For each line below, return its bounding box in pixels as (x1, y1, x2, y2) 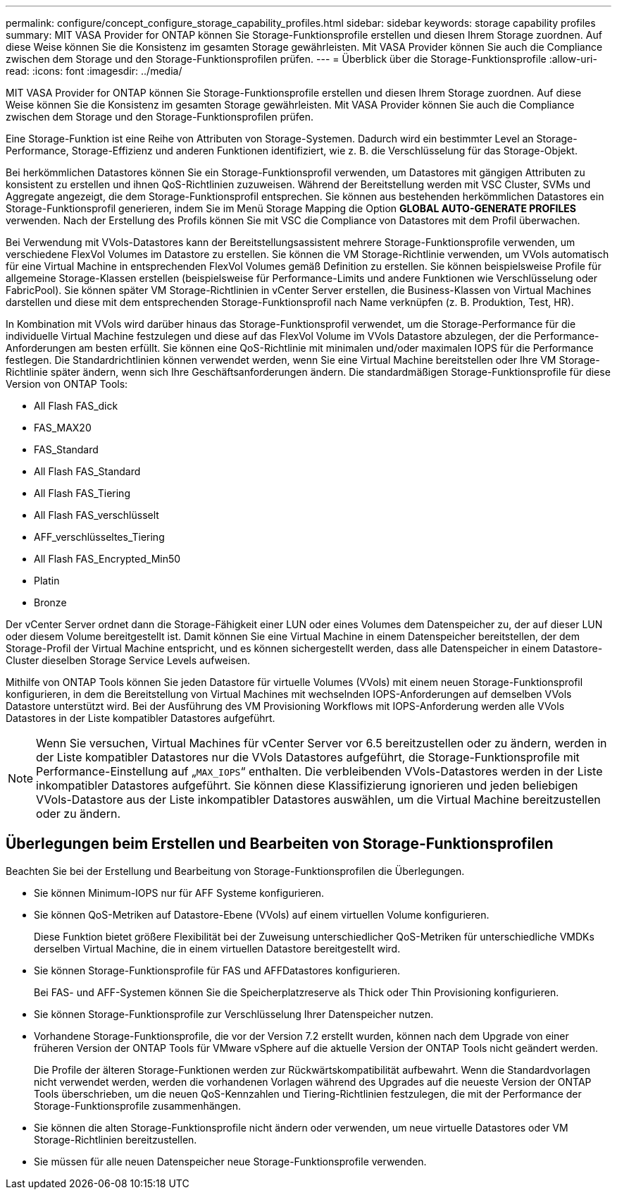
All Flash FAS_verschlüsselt (34, 509, 159, 521)
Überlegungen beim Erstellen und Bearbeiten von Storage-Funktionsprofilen (6, 835, 554, 853)
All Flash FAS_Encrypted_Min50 (34, 553, 181, 565)
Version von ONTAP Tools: (6, 378, 128, 390)
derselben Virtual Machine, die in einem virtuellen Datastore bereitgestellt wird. (34, 942, 401, 955)
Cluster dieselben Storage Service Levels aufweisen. (6, 654, 251, 666)
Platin (34, 575, 60, 587)
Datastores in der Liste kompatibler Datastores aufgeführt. (6, 712, 275, 724)
